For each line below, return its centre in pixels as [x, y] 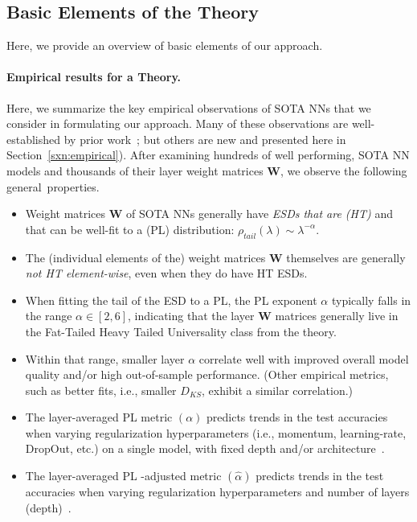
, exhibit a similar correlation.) [278, 390]
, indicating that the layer [191, 316]
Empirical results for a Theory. [94, 77]
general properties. [53, 186]
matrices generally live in [337, 316]
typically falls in [371, 300]
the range [49, 316]
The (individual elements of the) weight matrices [145, 257]
